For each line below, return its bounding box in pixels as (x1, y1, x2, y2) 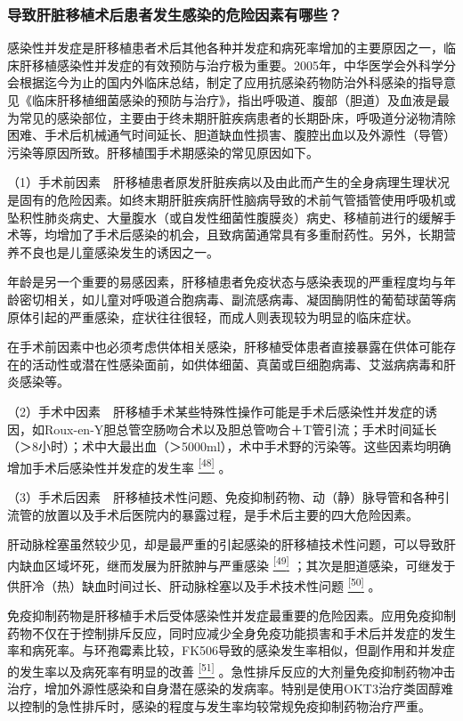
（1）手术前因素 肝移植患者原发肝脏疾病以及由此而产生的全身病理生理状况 (7, 173, 450, 191)
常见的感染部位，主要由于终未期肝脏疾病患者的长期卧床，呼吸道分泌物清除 (19, 108, 456, 126)
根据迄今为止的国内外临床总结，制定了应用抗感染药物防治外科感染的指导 (19, 73, 443, 92)
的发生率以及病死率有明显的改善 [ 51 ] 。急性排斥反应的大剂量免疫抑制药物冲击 (7, 660, 456, 680)
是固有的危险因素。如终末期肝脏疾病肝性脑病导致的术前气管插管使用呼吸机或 (7, 190, 456, 208)
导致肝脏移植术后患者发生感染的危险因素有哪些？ (7, 3, 343, 25)
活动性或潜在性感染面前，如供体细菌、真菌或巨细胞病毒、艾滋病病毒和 (31, 354, 443, 373)
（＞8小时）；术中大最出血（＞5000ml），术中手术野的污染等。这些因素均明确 (7, 437, 451, 456)
